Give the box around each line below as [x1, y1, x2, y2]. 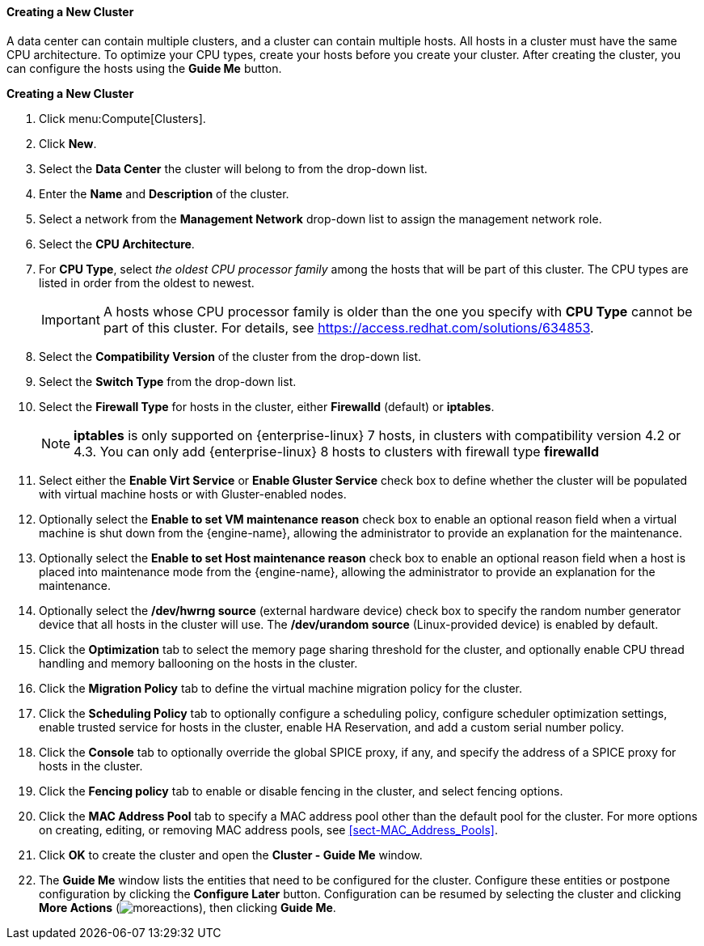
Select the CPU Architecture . [39, 236, 195, 251]
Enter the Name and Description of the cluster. [39, 186, 289, 201]
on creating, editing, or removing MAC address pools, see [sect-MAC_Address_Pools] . [39, 822, 498, 837]
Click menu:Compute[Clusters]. [39, 111, 206, 125]
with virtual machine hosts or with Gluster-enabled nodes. [39, 486, 347, 501]
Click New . [39, 136, 97, 151]
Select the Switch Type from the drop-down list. [39, 374, 297, 388]
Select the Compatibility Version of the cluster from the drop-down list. [39, 349, 422, 363]
